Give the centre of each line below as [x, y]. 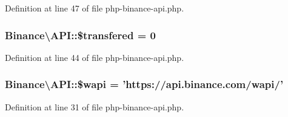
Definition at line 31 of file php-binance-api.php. [95, 106]
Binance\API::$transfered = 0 [80, 35]
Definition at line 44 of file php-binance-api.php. [95, 57]
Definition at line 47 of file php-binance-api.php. [95, 8]
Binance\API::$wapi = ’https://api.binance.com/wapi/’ [144, 84]
